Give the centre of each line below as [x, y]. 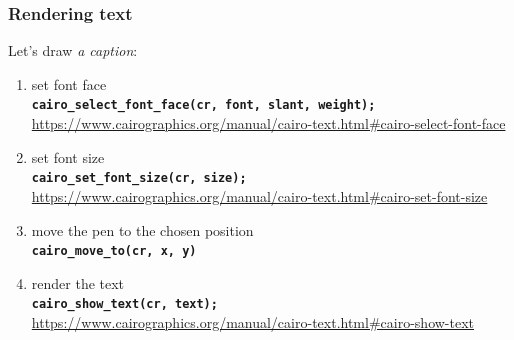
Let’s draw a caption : [73, 50]
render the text [78, 282]
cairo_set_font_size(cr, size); [139, 178]
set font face [69, 83]
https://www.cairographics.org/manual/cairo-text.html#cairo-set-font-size [259, 195]
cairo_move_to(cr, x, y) [114, 251]
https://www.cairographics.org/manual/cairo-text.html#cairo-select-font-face [268, 123]
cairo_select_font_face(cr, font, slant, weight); [203, 105]
